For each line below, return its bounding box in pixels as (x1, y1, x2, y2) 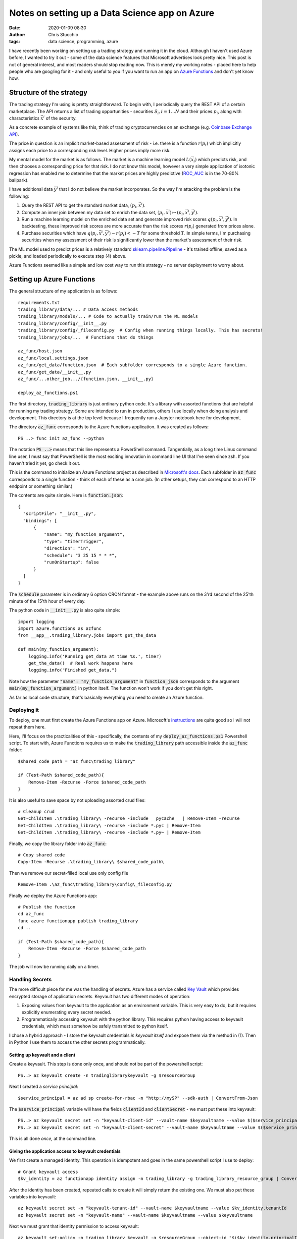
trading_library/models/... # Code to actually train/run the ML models (18, 314, 198, 319)
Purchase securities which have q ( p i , (21, 230, 99, 237)
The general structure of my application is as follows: (9, 288, 118, 294)
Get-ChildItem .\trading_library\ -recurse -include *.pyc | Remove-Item (18, 823, 201, 828)
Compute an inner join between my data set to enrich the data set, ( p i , (21, 209, 165, 217)
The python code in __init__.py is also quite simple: (9, 607, 121, 613)
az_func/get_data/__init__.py (18, 369, 92, 375)
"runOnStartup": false (44, 559, 99, 565)
